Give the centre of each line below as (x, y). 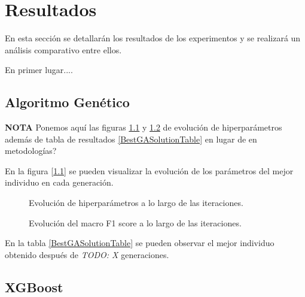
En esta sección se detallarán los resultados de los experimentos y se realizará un (153, 38)
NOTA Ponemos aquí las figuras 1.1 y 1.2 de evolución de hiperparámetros (144, 127)
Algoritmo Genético (67, 102)
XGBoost (34, 287)
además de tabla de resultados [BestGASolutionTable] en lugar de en (131, 139)
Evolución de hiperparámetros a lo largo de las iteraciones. (136, 203)
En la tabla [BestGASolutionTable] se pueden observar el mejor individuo (140, 243)
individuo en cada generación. (59, 182)
